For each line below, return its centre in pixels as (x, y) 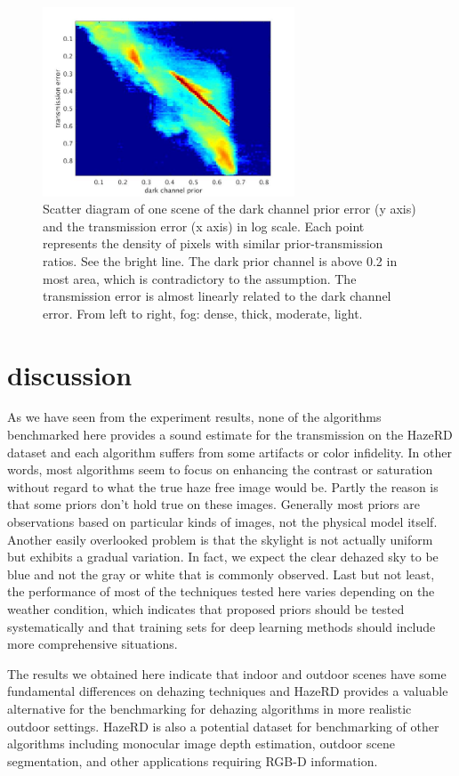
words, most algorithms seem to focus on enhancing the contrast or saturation (220, 469)
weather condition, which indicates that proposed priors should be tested (206, 608)
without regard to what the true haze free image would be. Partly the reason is (223, 486)
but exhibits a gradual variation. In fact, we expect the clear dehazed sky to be (223, 557)
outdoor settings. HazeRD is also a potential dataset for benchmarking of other (223, 726)
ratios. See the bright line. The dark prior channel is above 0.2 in (220, 260)
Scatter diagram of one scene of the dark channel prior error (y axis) (229, 209)
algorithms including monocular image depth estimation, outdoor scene (201, 744)
